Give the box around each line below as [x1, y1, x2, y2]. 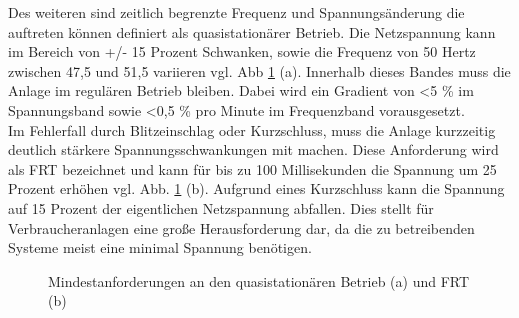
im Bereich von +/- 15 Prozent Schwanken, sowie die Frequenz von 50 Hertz [8, 41, 476, 62]
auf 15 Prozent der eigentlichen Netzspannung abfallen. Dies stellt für [8, 197, 434, 218]
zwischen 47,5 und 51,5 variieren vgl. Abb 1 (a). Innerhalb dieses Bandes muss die [8, 60, 511, 81]
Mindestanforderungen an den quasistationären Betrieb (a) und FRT [48, 270, 470, 291]
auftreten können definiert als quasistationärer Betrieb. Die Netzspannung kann [8, 21, 496, 42]
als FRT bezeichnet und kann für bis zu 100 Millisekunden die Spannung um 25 [8, 158, 497, 179]
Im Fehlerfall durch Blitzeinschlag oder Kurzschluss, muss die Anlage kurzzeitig [8, 119, 496, 140]
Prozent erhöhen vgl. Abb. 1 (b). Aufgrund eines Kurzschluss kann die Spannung [8, 178, 505, 199]
